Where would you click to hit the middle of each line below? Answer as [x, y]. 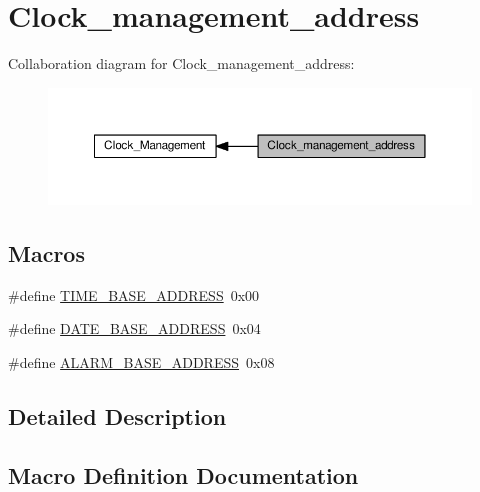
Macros [46, 252]
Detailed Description [117, 415]
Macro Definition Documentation [183, 474]
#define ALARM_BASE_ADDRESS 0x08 [141, 361]
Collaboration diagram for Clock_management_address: [181, 63]
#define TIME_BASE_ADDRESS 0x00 [134, 294]
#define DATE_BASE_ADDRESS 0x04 [134, 328]
